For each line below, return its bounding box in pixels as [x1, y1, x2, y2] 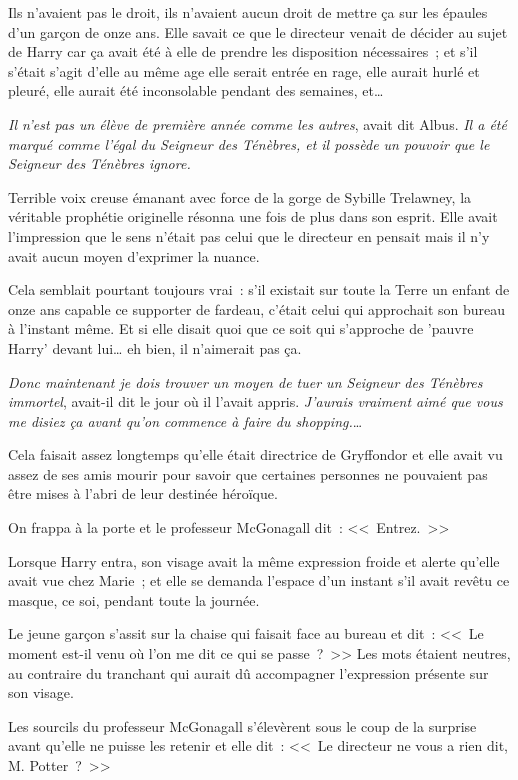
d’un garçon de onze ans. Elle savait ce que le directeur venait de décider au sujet [8, 21, 508, 42]
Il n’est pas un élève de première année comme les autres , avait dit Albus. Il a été [8, 113, 507, 134]
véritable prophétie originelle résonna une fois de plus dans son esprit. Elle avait [8, 206, 498, 227]
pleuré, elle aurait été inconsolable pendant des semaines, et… [8, 80, 384, 101]
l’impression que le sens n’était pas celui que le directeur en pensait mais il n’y [8, 225, 490, 246]
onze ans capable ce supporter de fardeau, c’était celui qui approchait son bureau [8, 298, 506, 319]
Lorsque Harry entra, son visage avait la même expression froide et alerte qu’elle [8, 550, 500, 571]
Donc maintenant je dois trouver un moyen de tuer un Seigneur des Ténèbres [8, 371, 483, 392]
